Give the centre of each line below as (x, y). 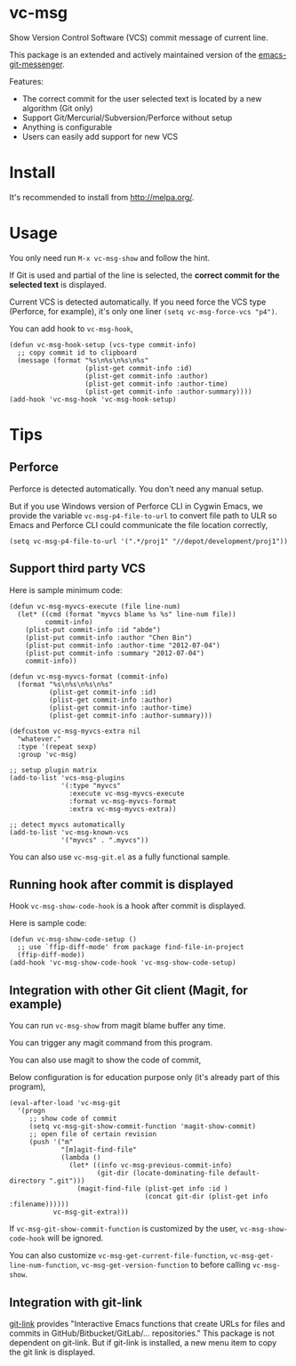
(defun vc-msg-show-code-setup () (73, 939)
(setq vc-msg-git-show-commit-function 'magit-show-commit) (142, 1126)
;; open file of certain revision (93, 1134)
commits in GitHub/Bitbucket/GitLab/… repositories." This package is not (142, 1333)
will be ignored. (76, 1238)
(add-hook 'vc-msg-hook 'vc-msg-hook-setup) (93, 399)
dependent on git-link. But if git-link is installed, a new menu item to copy (143, 1343)
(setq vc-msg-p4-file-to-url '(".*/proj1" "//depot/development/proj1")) (149, 541)
